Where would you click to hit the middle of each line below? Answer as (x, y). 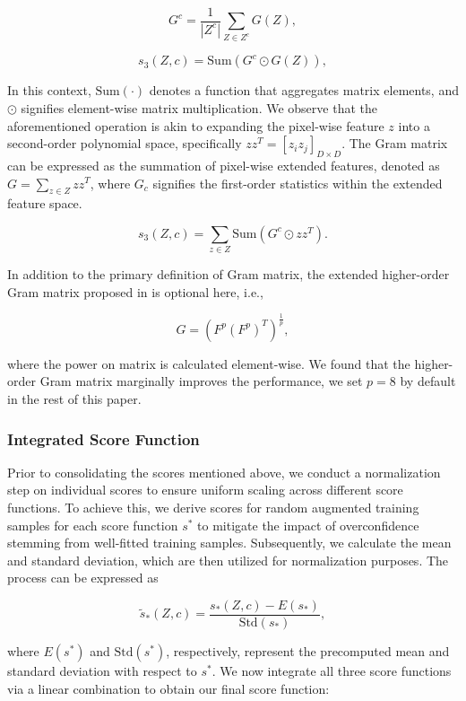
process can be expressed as (83, 578)
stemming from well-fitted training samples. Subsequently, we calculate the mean (229, 543)
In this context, (49, 90)
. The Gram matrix (395, 143)
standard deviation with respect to (102, 671)
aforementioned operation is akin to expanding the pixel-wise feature (196, 125)
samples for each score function (93, 525)
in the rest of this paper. (74, 398)
